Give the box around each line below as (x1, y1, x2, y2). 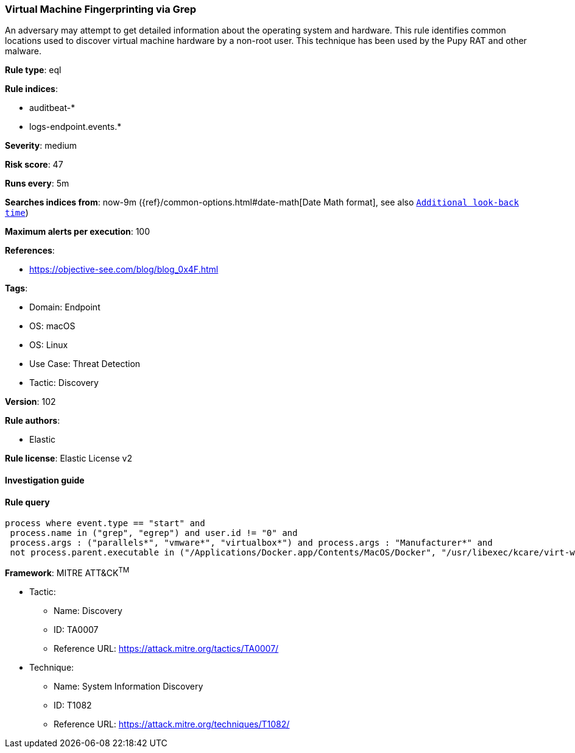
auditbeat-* (29, 102, 76, 113)
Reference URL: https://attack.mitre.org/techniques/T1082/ (54, 718, 290, 729)
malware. (5, 46, 42, 57)
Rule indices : (5, 84, 58, 95)
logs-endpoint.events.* (29, 121, 122, 132)
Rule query (5, 496, 50, 507)
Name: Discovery (54, 605, 122, 616)
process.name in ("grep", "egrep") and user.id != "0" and (10, 528, 298, 538)
